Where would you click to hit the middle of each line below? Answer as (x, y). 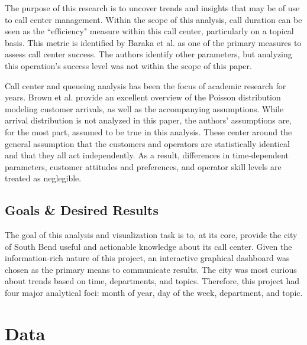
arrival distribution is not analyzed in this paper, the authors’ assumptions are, (148, 120)
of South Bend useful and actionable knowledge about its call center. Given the (148, 246)
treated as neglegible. (43, 178)
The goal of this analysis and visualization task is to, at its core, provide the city (151, 235)
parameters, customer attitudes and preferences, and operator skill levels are (143, 166)
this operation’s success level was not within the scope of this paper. (128, 65)
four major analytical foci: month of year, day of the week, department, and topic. (154, 293)
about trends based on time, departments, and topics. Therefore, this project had (152, 281)
